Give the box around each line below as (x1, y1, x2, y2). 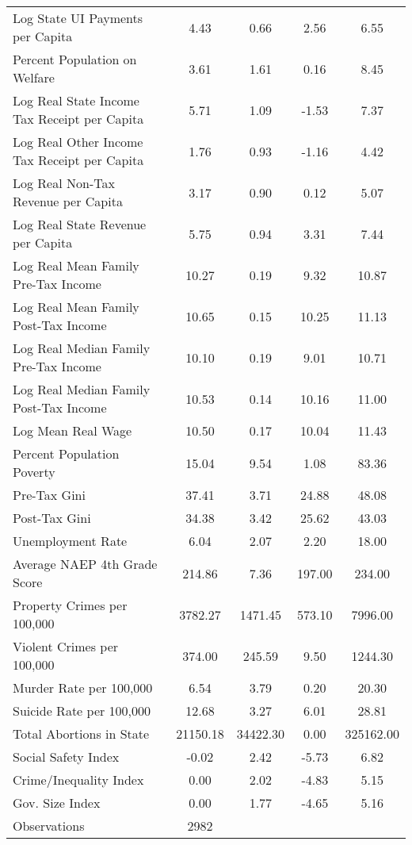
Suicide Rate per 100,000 (13, 701, 151, 720)
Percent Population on (13, 50, 137, 68)
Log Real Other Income (13, 133, 143, 151)
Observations (13, 816, 85, 835)
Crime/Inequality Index (13, 770, 144, 789)
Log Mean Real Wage (13, 421, 132, 440)
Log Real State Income (13, 91, 139, 109)
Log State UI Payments (13, 9, 143, 27)
